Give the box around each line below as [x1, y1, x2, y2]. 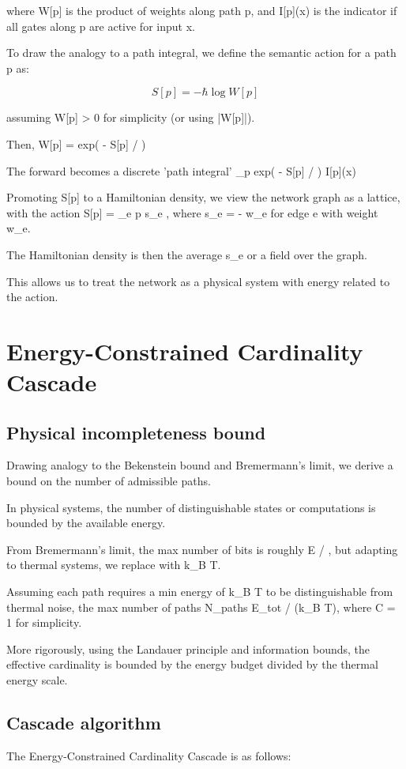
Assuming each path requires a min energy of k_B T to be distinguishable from [6, 583, 393, 600]
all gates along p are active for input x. [6, 17, 195, 34]
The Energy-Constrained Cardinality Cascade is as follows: [6, 747, 291, 763]
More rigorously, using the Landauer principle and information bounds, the [6, 640, 370, 657]
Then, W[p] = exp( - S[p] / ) [6, 135, 146, 152]
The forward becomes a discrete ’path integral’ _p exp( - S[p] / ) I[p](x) [6, 162, 356, 179]
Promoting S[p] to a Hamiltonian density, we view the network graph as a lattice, [6, 189, 400, 205]
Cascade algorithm [6, 711, 161, 734]
